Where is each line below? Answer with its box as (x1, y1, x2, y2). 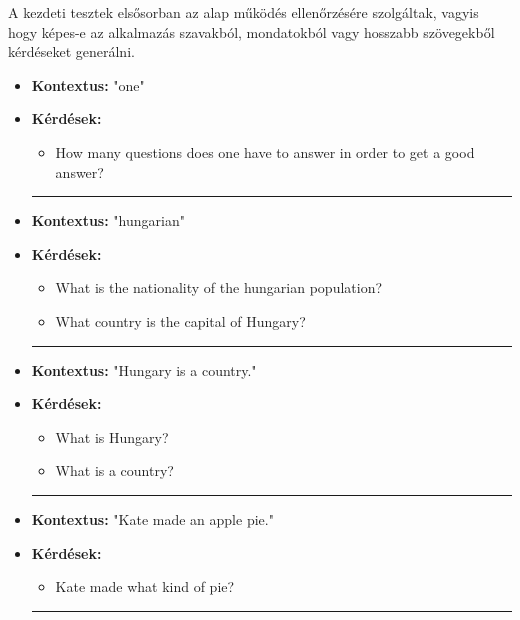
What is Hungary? (55, 426, 169, 447)
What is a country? (55, 460, 174, 481)
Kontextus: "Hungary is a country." (31, 359, 257, 380)
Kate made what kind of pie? (55, 576, 235, 597)
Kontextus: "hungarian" (31, 210, 185, 231)
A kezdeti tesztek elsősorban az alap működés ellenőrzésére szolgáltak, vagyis (8, 2, 479, 22)
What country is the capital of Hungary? (55, 310, 306, 331)
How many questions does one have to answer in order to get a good (55, 141, 475, 162)
